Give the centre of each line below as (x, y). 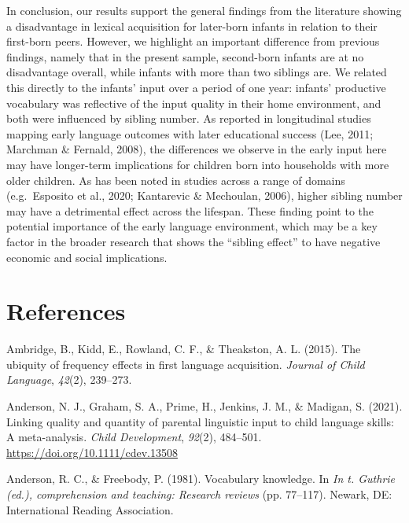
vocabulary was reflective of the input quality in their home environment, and (194, 103)
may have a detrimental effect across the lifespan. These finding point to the (190, 210)
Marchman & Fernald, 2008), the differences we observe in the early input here (197, 149)
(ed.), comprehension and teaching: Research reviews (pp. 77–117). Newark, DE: (199, 494)
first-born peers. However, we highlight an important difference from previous (193, 41)
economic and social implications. (87, 257)
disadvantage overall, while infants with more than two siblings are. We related (197, 72)
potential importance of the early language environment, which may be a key (192, 226)
